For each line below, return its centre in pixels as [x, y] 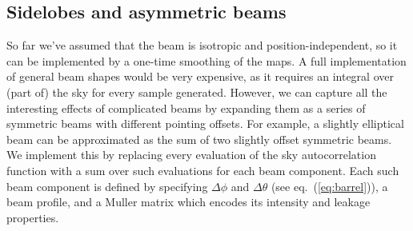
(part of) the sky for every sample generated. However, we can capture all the [197, 92]
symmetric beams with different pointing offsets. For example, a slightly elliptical [205, 123]
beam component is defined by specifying [107, 186]
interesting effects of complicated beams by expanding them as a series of [186, 108]
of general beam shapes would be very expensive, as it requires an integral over [200, 76]
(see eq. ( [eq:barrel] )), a [329, 186]
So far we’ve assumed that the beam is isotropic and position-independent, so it [202, 45]
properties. [33, 217]
